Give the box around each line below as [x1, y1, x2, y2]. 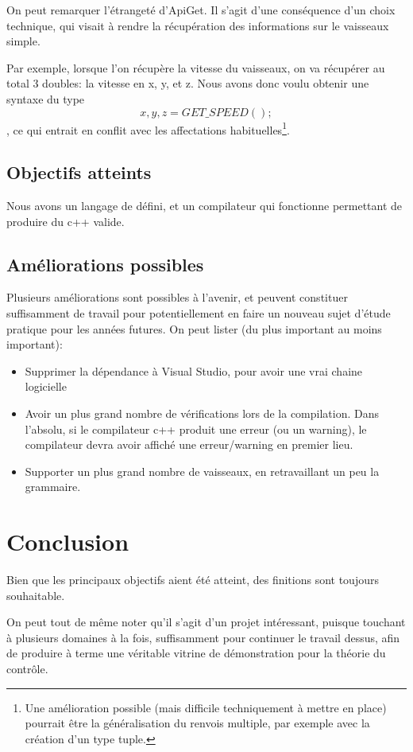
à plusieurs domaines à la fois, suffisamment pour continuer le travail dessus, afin [6, 629, 400, 645]
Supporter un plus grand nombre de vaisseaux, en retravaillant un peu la [25, 462, 380, 479]
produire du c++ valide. [6, 212, 125, 229]
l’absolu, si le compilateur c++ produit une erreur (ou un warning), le [25, 420, 367, 437]
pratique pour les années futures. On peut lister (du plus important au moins [6, 320, 382, 337]
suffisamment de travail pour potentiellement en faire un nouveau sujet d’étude [6, 305, 391, 321]
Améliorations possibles [6, 251, 204, 276]
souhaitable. [6, 586, 65, 603]
